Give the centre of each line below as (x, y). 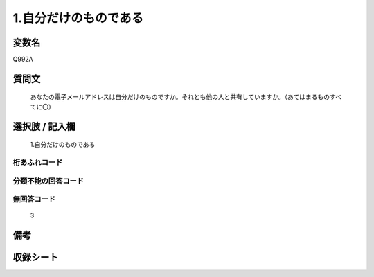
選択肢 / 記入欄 (44, 126)
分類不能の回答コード (48, 181)
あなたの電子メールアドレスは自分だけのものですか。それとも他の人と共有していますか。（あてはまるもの (180, 97)
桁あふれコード (38, 163)
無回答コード (34, 199)
